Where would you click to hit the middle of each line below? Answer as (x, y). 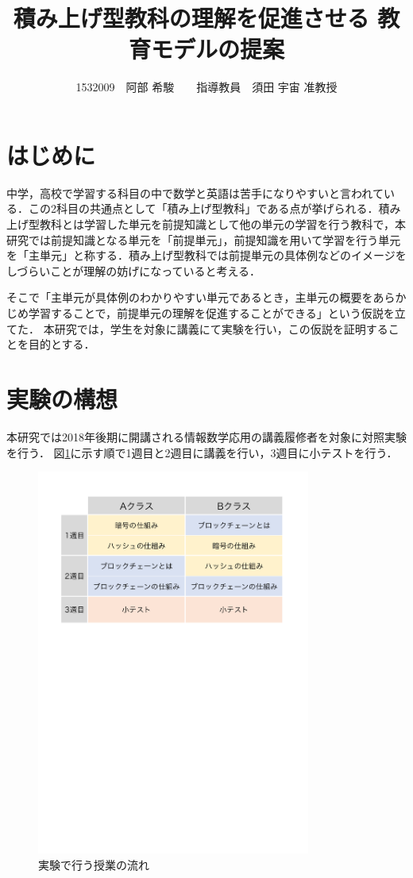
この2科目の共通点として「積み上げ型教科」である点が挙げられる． (203, 208)
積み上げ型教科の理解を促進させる (191, 18)
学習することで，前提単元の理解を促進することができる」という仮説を (211, 313)
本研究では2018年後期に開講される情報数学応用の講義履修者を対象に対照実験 (206, 436)
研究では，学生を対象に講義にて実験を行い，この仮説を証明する (221, 328)
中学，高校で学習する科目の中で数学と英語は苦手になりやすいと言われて (195, 193)
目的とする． (62, 344)
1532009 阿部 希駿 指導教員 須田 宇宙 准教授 (206, 87)
